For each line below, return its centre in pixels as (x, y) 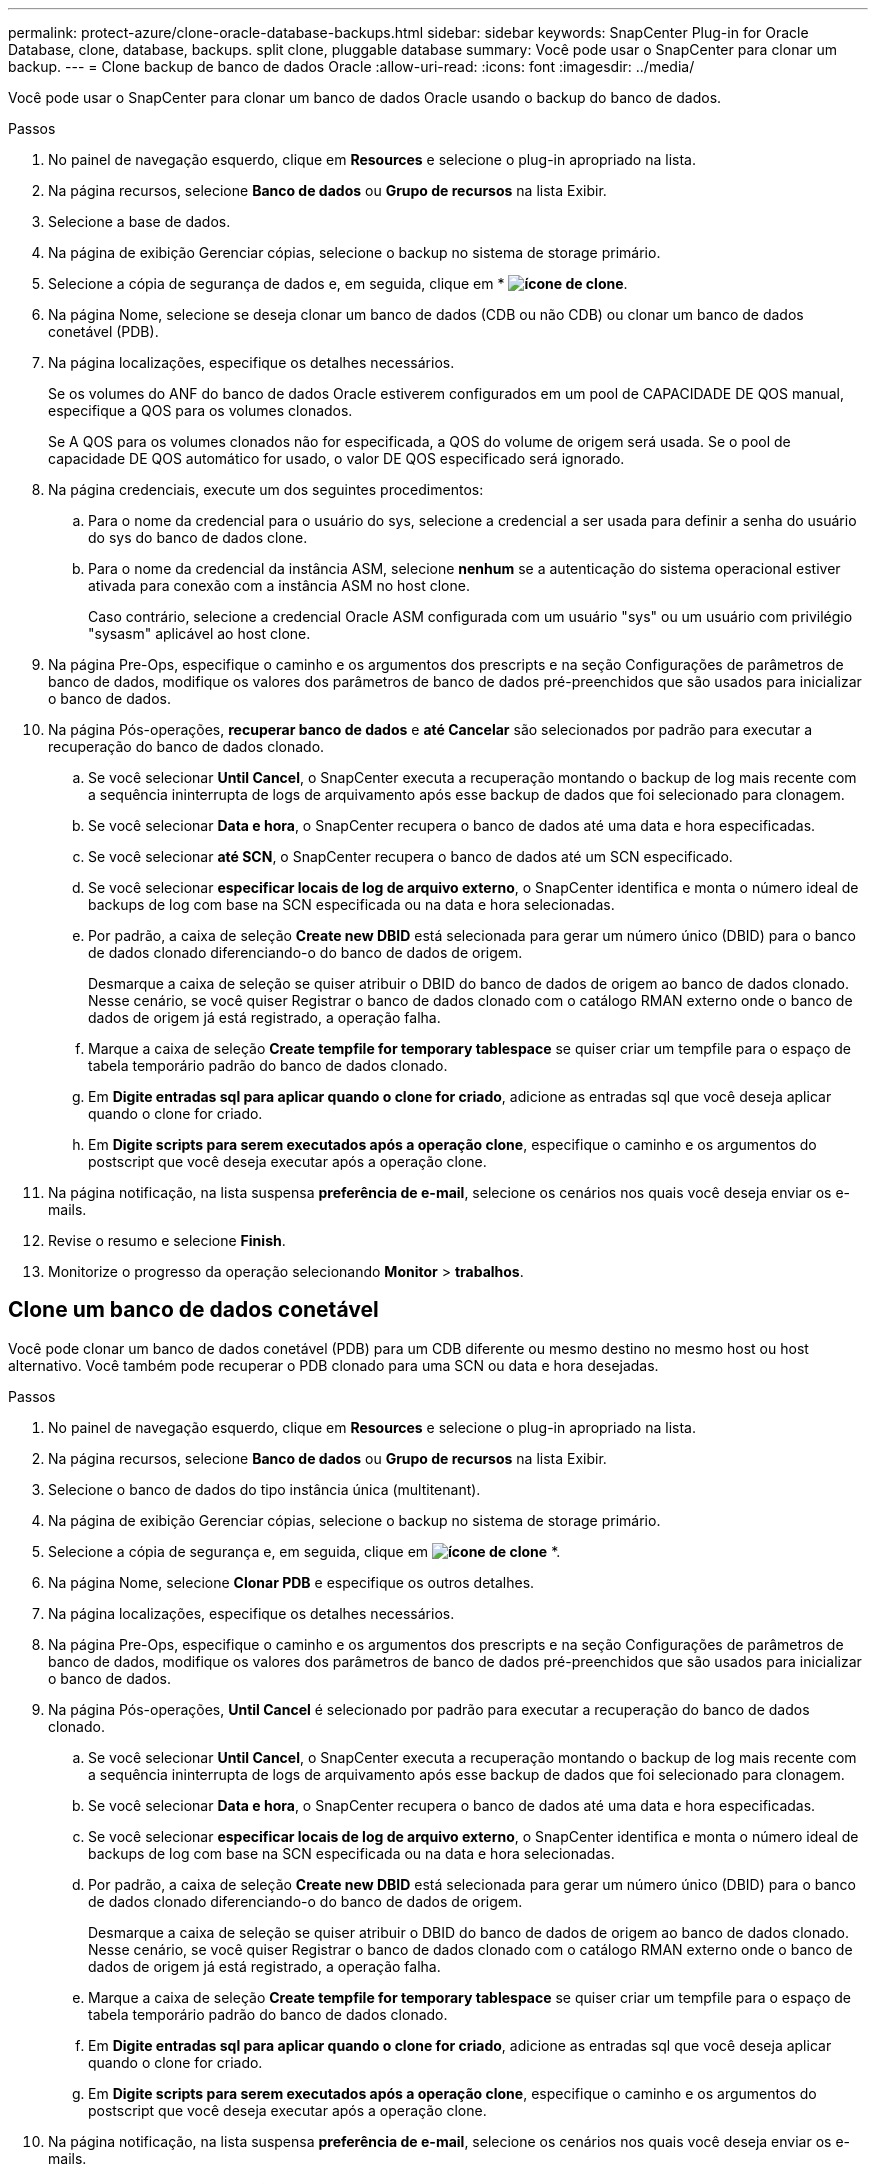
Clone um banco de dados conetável (193, 1310)
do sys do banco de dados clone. (198, 537)
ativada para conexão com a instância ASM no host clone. (279, 585)
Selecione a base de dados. (139, 221)
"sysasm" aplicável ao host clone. (199, 633)
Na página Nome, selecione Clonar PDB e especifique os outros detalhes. (291, 1582)
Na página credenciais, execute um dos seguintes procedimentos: (266, 489)
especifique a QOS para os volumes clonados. (200, 410)
